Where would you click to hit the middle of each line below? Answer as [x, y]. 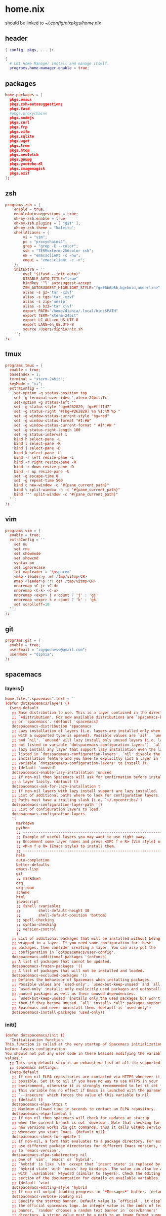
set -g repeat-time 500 [39, 481]
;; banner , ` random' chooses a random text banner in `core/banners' [85, 1210]
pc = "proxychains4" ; [45, 242]
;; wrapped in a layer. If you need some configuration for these [82, 943]
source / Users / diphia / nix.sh [53, 329]
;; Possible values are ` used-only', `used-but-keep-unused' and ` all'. [88, 985]
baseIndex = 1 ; [25, 375]
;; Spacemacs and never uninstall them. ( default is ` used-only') [82, 1008]
